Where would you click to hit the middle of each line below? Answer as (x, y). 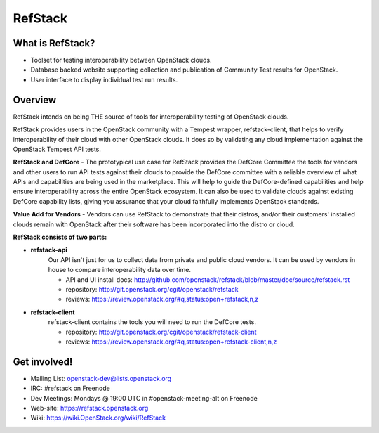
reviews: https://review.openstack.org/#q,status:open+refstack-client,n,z (171, 342)
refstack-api (49, 250)
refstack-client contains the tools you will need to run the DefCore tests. (152, 322)
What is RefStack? (54, 43)
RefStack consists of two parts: (60, 237)
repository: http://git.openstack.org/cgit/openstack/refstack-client (161, 332)
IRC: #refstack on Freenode (70, 388)
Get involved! (43, 362)
